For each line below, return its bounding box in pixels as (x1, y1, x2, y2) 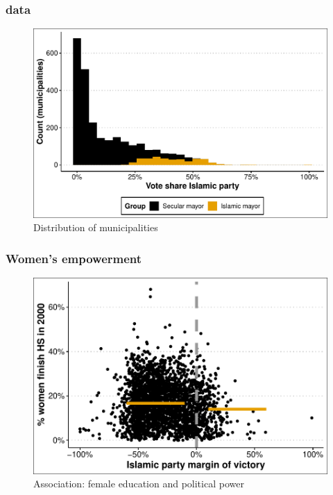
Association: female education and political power (33, 476, 244, 491)
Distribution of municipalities (33, 220, 158, 235)
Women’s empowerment (6, 249, 142, 267)
